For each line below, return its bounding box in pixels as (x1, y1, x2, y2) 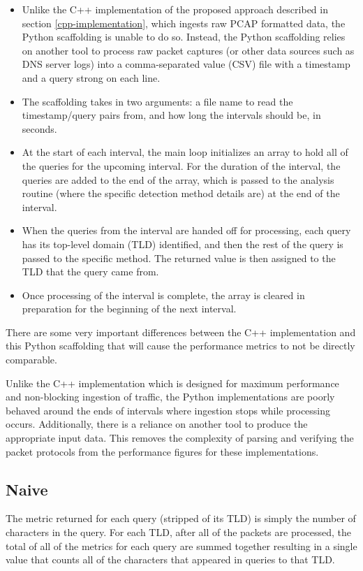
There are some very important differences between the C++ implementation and (6, 324, 356, 339)
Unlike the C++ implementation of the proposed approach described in (22, 2, 328, 16)
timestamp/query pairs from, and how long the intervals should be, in (22, 108, 321, 122)
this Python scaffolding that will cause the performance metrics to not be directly (6, 338, 355, 353)
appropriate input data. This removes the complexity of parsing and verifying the (6, 431, 354, 445)
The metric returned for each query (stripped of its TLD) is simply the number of (6, 511, 356, 526)
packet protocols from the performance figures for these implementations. (6, 444, 319, 458)
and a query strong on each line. (22, 70, 161, 85)
